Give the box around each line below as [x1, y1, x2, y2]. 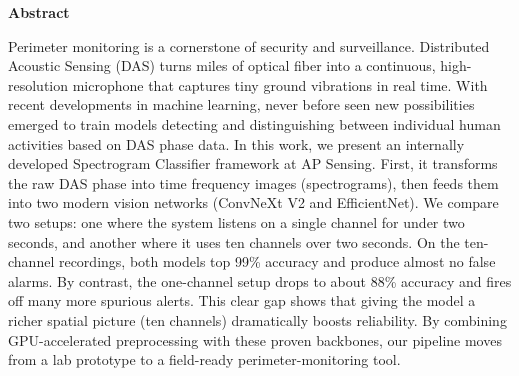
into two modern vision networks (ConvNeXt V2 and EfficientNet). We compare [8, 192, 499, 213]
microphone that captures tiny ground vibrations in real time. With [72, 74, 488, 95]
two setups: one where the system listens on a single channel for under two [8, 211, 465, 232]
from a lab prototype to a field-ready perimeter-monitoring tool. [8, 349, 401, 370]
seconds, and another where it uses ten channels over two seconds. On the [8, 231, 460, 252]
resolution [8, 74, 69, 95]
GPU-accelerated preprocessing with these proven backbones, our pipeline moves [8, 329, 502, 350]
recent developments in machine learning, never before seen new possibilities [8, 94, 475, 115]
